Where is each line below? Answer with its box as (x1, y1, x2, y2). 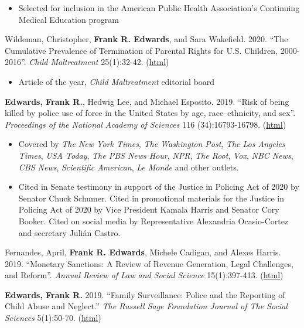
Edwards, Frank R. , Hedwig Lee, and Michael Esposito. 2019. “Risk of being (5, 95, 289, 107)
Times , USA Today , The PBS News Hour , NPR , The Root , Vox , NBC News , (18, 149, 293, 161)
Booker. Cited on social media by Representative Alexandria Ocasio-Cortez (18, 214, 289, 227)
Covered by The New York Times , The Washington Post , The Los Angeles (18, 138, 285, 150)
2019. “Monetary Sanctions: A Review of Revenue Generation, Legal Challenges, (5, 257, 293, 269)
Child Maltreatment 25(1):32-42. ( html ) (29, 56, 169, 68)
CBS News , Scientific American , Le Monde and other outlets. (18, 160, 239, 173)
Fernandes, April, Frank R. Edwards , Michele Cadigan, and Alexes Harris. (5, 246, 281, 258)
